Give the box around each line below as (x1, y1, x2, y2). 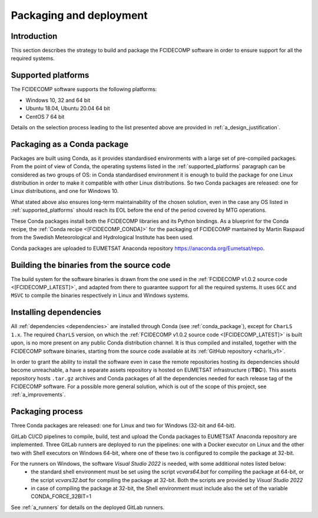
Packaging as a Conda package (11, 139, 129, 149)
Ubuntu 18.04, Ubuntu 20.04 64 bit (25, 105, 110, 112)
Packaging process (11, 406, 84, 417)
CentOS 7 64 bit (25, 113, 65, 120)
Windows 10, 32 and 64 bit (25, 96, 91, 103)
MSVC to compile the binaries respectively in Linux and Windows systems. (11, 292, 190, 299)
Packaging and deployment (11, 9, 148, 22)
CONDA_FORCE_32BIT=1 (31, 493, 91, 500)
